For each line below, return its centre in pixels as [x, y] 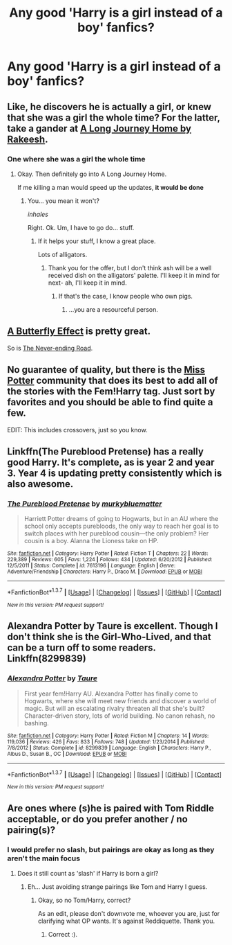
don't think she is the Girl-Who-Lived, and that [109, 637]
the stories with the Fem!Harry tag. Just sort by [111, 392]
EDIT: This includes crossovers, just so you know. [77, 430]
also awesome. [40, 484]
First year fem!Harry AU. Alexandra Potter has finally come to [111, 694]
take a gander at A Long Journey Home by [99, 129]
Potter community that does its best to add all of [113, 381]
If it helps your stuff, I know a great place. [97, 241]
